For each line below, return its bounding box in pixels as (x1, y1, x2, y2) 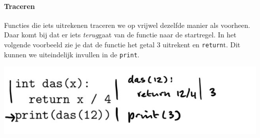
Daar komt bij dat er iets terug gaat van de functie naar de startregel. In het (4, 29, 236, 40)
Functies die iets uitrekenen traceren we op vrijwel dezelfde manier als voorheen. (4, 19, 250, 30)
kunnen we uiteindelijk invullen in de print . (4, 49, 139, 59)
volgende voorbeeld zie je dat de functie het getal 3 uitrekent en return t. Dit (4, 39, 240, 49)
